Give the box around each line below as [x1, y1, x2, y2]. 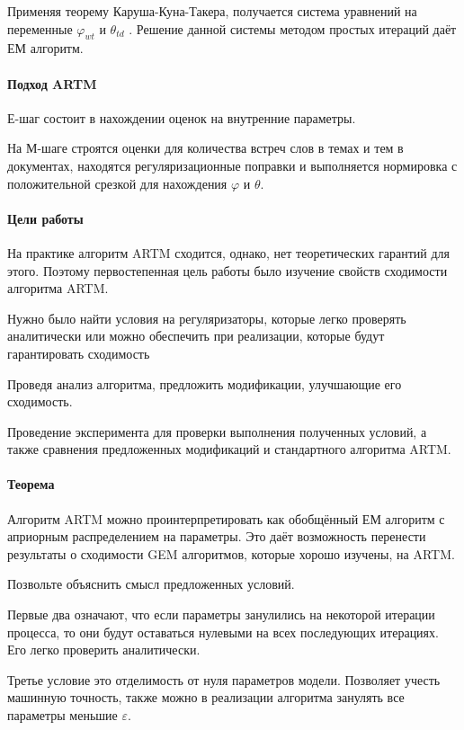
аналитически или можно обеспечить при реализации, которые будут [7, 326, 385, 345]
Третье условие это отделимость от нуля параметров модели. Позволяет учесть [7, 670, 441, 689]
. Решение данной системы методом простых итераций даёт [129, 19, 457, 38]
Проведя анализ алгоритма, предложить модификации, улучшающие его [7, 374, 402, 393]
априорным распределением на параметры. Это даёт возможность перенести [7, 527, 426, 546]
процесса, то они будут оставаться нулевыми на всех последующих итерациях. [7, 622, 439, 641]
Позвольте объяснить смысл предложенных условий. [7, 574, 295, 593]
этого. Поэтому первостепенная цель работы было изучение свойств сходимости [7, 261, 448, 280]
